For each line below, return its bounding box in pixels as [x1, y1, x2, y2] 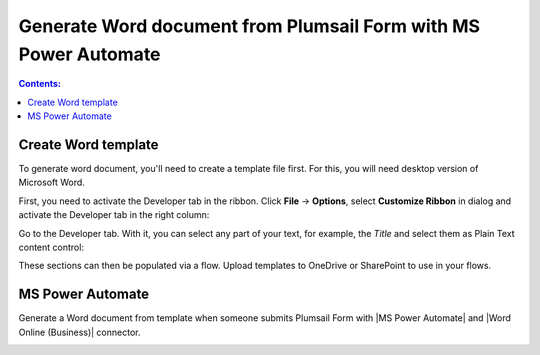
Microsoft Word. [18, 176, 85, 189]
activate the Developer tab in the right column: [18, 209, 210, 221]
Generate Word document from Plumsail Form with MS [18, 15, 480, 37]
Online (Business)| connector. [18, 326, 141, 338]
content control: [18, 241, 85, 253]
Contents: [18, 78, 62, 90]
